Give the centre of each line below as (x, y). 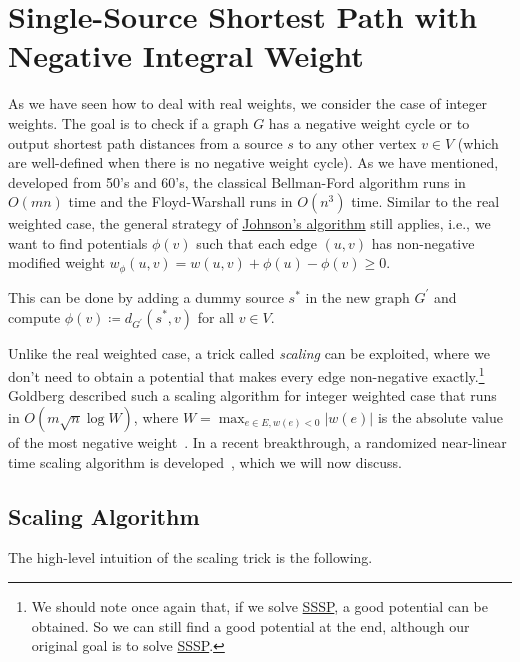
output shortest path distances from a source (145, 142)
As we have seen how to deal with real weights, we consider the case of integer (248, 103)
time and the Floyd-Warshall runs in (180, 201)
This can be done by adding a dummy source (146, 296)
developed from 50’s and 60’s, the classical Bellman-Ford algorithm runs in (237, 181)
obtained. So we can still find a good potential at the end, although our (250, 625)
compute (34, 316)
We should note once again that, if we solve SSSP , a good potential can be (259, 605)
